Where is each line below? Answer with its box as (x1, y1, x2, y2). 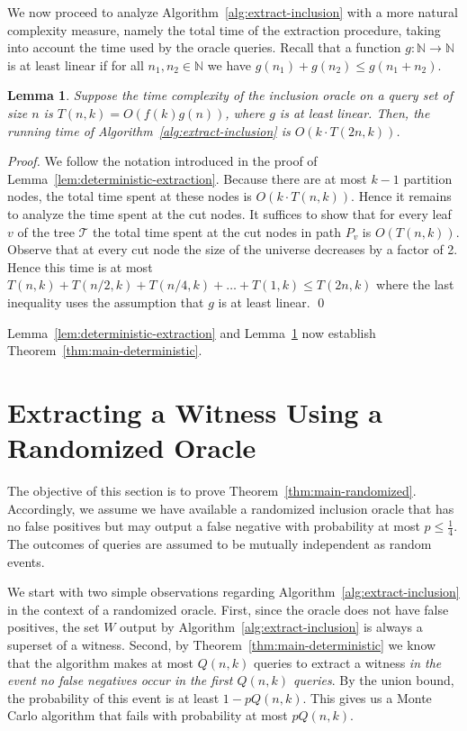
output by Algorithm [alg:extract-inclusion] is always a (120, 617, 423, 636)
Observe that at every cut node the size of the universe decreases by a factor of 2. (7, 240, 458, 259)
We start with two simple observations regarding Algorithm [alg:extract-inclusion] (7, 582, 460, 601)
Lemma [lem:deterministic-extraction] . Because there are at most (7, 169, 367, 187)
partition (403, 169, 453, 187)
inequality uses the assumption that (7, 292, 204, 311)
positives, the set (7, 617, 100, 636)
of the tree (17, 222, 75, 241)
